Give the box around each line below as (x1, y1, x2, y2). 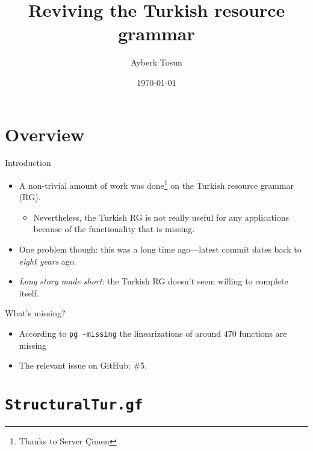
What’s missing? (5, 307, 66, 319)
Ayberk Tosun (131, 56, 182, 69)
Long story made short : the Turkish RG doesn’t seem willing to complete (19, 275, 288, 287)
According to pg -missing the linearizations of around (19, 327, 222, 340)
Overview (5, 121, 85, 146)
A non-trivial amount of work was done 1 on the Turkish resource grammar (19, 177, 294, 191)
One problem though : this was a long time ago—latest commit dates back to (19, 243, 302, 256)
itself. (19, 286, 39, 299)
